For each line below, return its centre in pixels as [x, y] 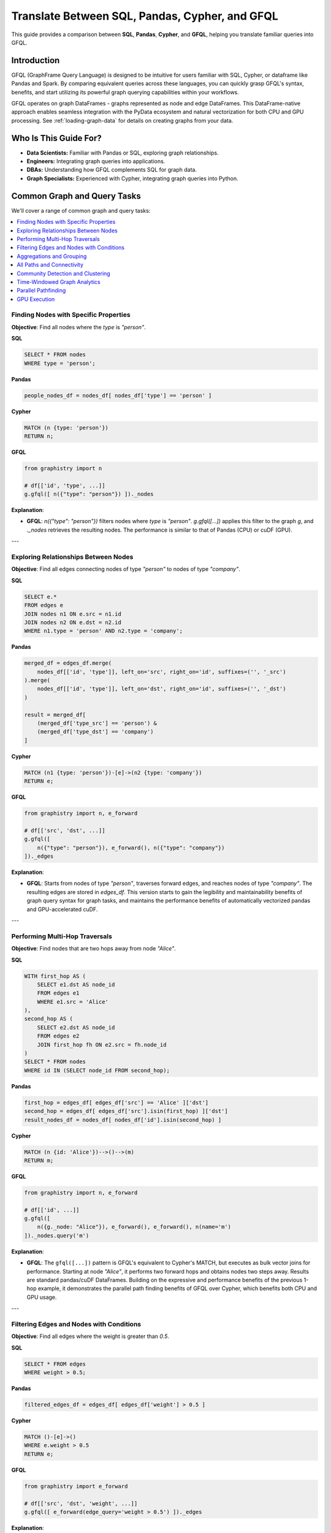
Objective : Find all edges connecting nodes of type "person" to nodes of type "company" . [126, 569]
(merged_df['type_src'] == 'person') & [97, 723]
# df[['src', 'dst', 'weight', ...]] [81, 1503]
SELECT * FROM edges [55, 1364]
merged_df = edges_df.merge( [68, 663]
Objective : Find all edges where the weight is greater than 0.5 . [90, 1336]
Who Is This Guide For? [57, 138]
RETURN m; [39, 1160]
